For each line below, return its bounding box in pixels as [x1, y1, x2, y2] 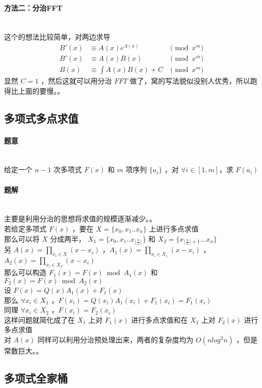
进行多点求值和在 [131, 314, 188, 325]
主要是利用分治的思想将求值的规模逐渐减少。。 [4, 213, 156, 224]
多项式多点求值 [4, 110, 78, 126]
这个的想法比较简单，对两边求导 [4, 31, 110, 42]
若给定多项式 [4, 223, 47, 234]
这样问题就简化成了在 [4, 314, 75, 325]
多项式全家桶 [4, 370, 68, 385]
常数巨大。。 [4, 345, 43, 356]
